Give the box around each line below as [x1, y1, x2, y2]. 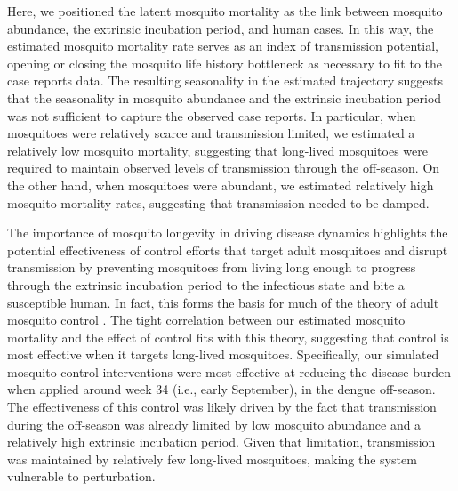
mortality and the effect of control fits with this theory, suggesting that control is [7, 327, 449, 346]
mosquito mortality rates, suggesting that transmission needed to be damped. [7, 193, 430, 212]
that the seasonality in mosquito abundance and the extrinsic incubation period [7, 88, 442, 107]
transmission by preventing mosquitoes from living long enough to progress [7, 258, 416, 277]
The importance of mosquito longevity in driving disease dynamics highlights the [7, 223, 448, 242]
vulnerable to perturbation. [7, 467, 156, 486]
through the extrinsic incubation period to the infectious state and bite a [7, 275, 405, 294]
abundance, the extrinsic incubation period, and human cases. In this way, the [7, 19, 434, 37]
